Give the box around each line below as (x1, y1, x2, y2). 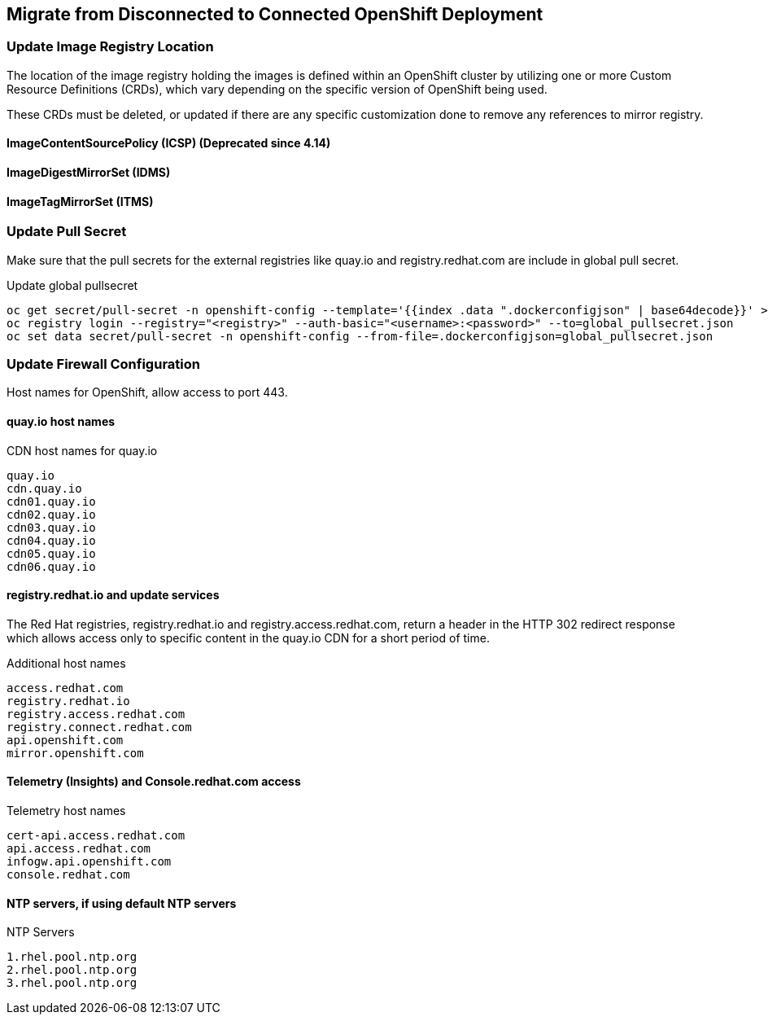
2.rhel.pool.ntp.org (7, 963, 137, 977)
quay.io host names (7, 414, 116, 428)
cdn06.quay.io (7, 559, 96, 573)
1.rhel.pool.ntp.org (7, 950, 137, 964)
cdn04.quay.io (7, 533, 96, 547)
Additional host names (7, 655, 126, 670)
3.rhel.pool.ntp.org (7, 976, 137, 990)
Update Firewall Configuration (7, 355, 200, 372)
